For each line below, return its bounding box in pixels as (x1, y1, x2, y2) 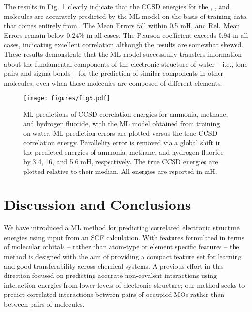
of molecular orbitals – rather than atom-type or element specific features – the (4, 242, 239, 252)
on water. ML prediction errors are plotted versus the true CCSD (23, 128, 218, 138)
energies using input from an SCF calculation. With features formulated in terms (4, 232, 245, 242)
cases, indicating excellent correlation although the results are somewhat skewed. (4, 39, 244, 50)
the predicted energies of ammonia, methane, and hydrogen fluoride (23, 147, 224, 157)
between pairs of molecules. (4, 299, 85, 309)
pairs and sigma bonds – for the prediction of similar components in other (4, 68, 223, 78)
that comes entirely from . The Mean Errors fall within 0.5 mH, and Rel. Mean (4, 20, 240, 31)
